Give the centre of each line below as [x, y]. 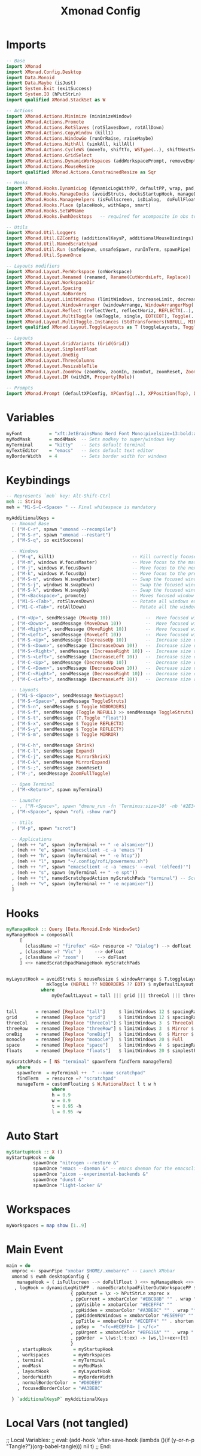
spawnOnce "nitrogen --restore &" [76, 1163]
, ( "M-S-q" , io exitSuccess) [48, 540]
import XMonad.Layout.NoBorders [46, 294]
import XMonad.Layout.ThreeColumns [51, 360]
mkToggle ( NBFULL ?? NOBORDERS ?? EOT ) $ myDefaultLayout [120, 985]
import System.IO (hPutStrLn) [44, 94]
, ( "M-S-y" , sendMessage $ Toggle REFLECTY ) [68, 729]
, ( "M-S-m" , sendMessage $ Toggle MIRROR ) [65, 735]
